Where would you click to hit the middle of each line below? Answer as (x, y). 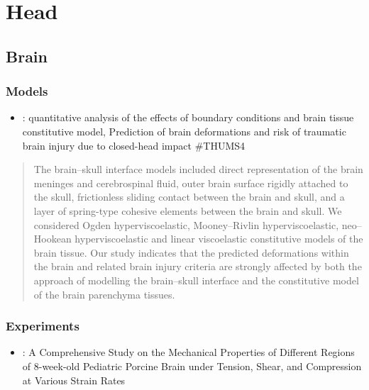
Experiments (43, 326)
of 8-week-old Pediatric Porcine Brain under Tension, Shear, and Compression (192, 366)
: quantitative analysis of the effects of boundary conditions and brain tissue (188, 117)
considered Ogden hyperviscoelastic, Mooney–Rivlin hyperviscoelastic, (186, 224)
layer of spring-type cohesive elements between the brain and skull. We (188, 210)
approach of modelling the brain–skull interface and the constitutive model (196, 280)
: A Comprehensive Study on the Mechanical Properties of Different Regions (188, 352)
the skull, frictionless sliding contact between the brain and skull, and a (189, 197)
